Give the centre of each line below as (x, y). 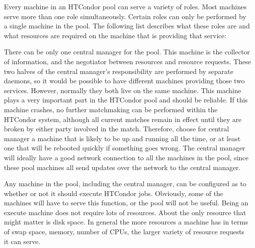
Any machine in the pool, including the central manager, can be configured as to (125, 184)
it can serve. (22, 241)
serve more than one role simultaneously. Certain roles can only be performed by (125, 16)
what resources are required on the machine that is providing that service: (115, 35)
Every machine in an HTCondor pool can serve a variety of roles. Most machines (125, 6)
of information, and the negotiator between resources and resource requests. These (127, 61)
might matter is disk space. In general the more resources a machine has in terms (126, 222)
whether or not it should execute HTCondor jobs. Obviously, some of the (114, 193)
